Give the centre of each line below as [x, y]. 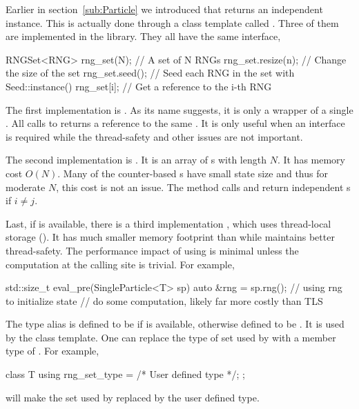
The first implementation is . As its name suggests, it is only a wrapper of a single [179, 109]
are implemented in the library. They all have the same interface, [143, 36]
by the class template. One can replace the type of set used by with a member [171, 337]
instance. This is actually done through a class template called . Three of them [172, 22]
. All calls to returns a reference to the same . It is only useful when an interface [175, 123]
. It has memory [311, 160]
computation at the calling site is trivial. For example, [120, 264]
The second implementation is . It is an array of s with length [136, 160]
